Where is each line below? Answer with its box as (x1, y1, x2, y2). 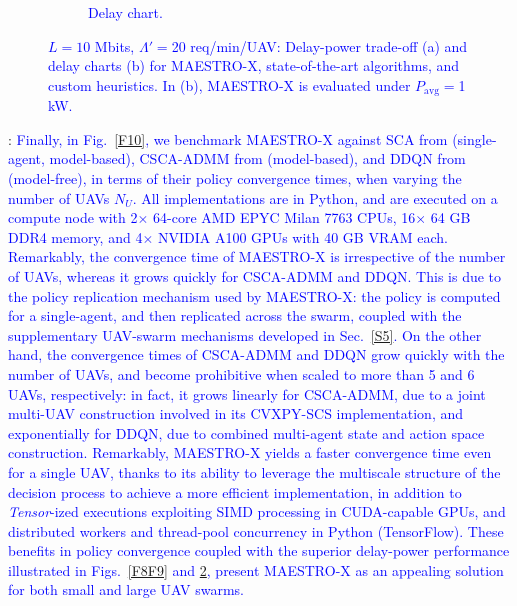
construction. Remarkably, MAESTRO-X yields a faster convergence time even (8, 442, 492, 463)
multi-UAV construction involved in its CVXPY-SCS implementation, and (8, 403, 464, 424)
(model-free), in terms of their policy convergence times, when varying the (8, 168, 462, 189)
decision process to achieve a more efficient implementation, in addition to (8, 481, 462, 502)
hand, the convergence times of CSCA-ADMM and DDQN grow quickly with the (8, 344, 505, 365)
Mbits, (94, 35, 135, 56)
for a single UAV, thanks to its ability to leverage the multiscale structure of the (8, 461, 501, 482)
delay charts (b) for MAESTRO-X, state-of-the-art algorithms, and (48, 55, 460, 76)
